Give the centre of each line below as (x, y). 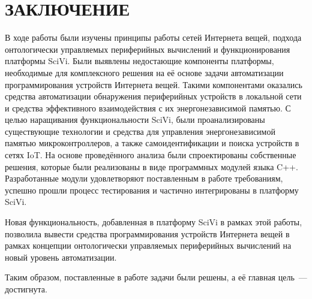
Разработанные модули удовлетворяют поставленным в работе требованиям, (144, 178)
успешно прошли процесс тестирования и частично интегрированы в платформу (152, 190)
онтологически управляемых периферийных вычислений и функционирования (148, 49)
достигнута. (26, 289)
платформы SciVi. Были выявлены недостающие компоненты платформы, (139, 61)
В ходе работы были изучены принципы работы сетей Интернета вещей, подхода (153, 37)
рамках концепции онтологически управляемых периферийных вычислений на (148, 245)
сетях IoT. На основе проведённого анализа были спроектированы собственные (151, 155)
